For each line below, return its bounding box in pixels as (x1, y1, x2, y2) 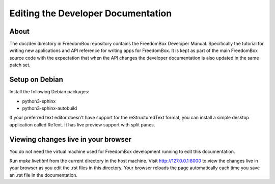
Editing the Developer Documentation (9, 8, 172, 19)
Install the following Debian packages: (9, 89, 89, 95)
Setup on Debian (9, 75, 64, 84)
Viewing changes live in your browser (9, 135, 132, 144)
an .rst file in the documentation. (9, 172, 78, 178)
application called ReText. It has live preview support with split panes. (9, 121, 155, 127)
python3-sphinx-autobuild (22, 105, 77, 111)
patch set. (9, 62, 31, 68)
